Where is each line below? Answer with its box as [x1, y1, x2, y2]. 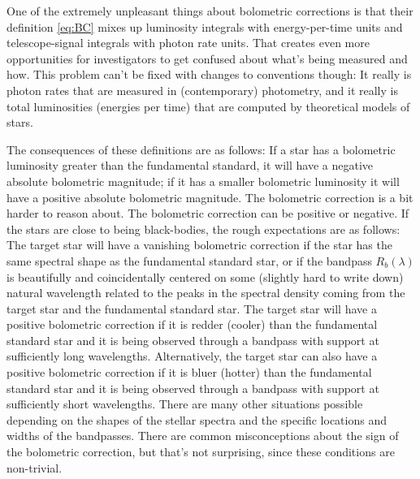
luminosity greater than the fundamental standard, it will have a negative [6, 157, 374, 174]
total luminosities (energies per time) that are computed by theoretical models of [6, 97, 410, 114]
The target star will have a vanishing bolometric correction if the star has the [6, 236, 392, 253]
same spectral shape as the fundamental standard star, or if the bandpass [6, 252, 372, 269]
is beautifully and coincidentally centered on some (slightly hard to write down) [6, 268, 404, 285]
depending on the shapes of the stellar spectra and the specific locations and [6, 411, 387, 428]
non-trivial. [6, 459, 63, 476]
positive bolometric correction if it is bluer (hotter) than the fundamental [6, 364, 372, 381]
